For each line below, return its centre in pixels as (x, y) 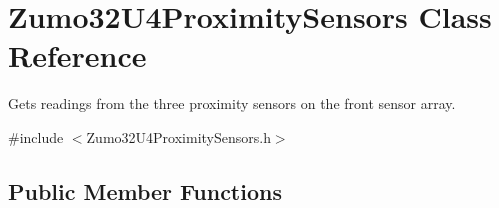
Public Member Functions (145, 190)
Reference (77, 55)
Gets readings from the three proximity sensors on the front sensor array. (232, 103)
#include (36, 136)
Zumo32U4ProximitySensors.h (178, 136)
